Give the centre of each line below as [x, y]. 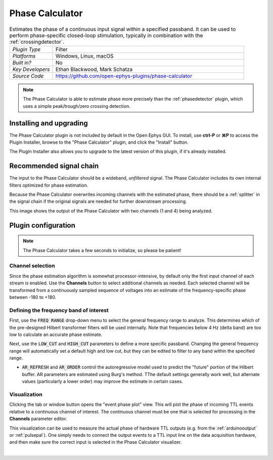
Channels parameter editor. [38, 419]
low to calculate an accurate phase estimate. [56, 334]
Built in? [22, 62]
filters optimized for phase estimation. [49, 185]
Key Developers [31, 69]
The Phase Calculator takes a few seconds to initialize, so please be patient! [102, 250]
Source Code [28, 76]
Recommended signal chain [54, 166]
